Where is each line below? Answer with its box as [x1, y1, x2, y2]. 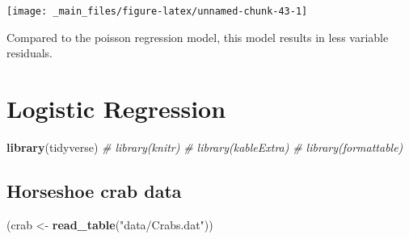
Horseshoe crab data [6, 178, 182, 203]
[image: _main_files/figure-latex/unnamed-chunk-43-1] [6, 6, 308, 17]
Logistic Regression [6, 92, 226, 125]
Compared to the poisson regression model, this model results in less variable [6, 28, 389, 45]
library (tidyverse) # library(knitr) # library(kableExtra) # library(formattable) [6, 138, 403, 155]
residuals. [6, 44, 53, 61]
